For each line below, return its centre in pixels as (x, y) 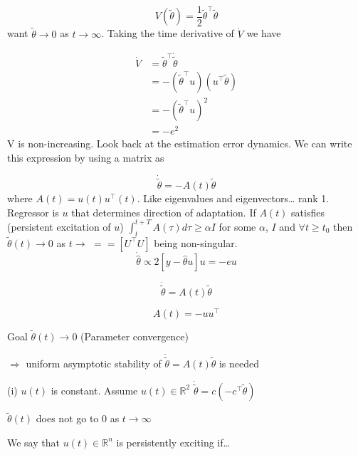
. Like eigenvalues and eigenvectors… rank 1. (233, 198)
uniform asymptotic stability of (94, 363)
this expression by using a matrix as (86, 158)
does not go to (67, 418)
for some (237, 226)
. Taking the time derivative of (168, 33)
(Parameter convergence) (135, 336)
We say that (33, 442)
